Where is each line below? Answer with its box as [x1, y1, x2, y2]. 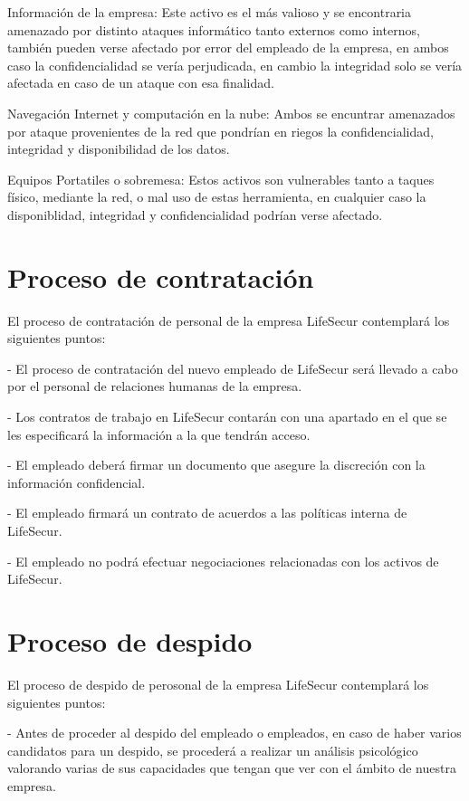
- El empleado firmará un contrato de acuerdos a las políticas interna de [7, 503, 407, 522]
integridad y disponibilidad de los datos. [7, 139, 230, 158]
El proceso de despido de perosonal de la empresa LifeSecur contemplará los [7, 674, 429, 693]
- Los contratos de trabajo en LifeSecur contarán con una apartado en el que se [7, 407, 447, 426]
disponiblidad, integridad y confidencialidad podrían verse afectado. [7, 205, 383, 224]
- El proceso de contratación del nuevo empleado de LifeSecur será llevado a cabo [7, 358, 458, 377]
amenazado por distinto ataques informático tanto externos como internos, [7, 20, 420, 39]
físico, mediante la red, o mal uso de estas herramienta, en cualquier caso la [7, 187, 426, 206]
